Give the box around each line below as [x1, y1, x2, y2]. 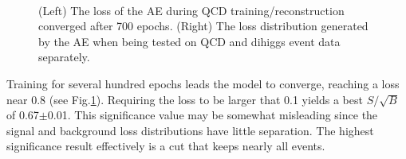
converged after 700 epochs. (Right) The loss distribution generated [38, 17, 369, 34]
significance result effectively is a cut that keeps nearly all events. [6, 138, 325, 154]
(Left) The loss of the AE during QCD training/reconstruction [38, 2, 345, 18]
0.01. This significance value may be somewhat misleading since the [47, 107, 378, 123]
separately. [38, 48, 90, 65]
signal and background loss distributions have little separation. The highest [6, 122, 374, 138]
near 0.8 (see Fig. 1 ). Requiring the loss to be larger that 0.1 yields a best [6, 91, 363, 107]
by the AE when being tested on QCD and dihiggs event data [38, 33, 341, 49]
